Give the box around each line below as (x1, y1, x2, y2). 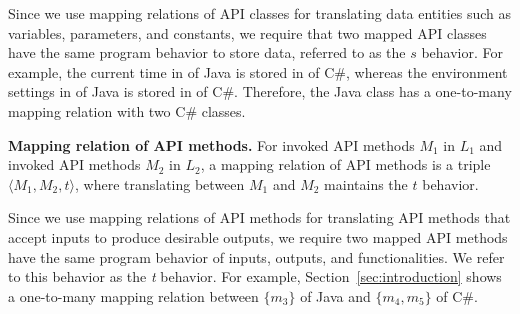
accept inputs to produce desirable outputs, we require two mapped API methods (8, 226, 508, 247)
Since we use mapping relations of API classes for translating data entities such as (8, 3, 512, 23)
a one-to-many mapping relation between (8, 285, 259, 306)
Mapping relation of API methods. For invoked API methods (8, 134, 415, 155)
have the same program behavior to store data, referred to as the (8, 42, 406, 63)
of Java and (300, 285, 371, 306)
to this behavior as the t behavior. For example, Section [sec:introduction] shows (8, 266, 502, 287)
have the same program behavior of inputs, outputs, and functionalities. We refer (8, 246, 505, 267)
